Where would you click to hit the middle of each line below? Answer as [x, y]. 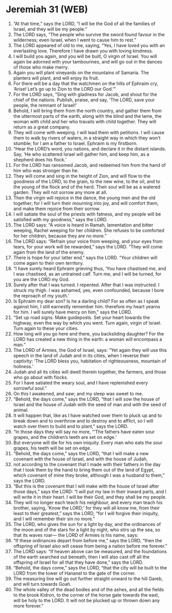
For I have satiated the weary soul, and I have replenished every [80, 383]
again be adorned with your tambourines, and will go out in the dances [88, 61]
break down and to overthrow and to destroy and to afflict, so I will [83, 420]
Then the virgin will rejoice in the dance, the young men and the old [84, 198]
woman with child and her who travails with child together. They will [85, 121]
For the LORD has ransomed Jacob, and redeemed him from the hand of [89, 165]
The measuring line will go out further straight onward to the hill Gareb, [88, 578]
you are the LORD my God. [41, 279]
